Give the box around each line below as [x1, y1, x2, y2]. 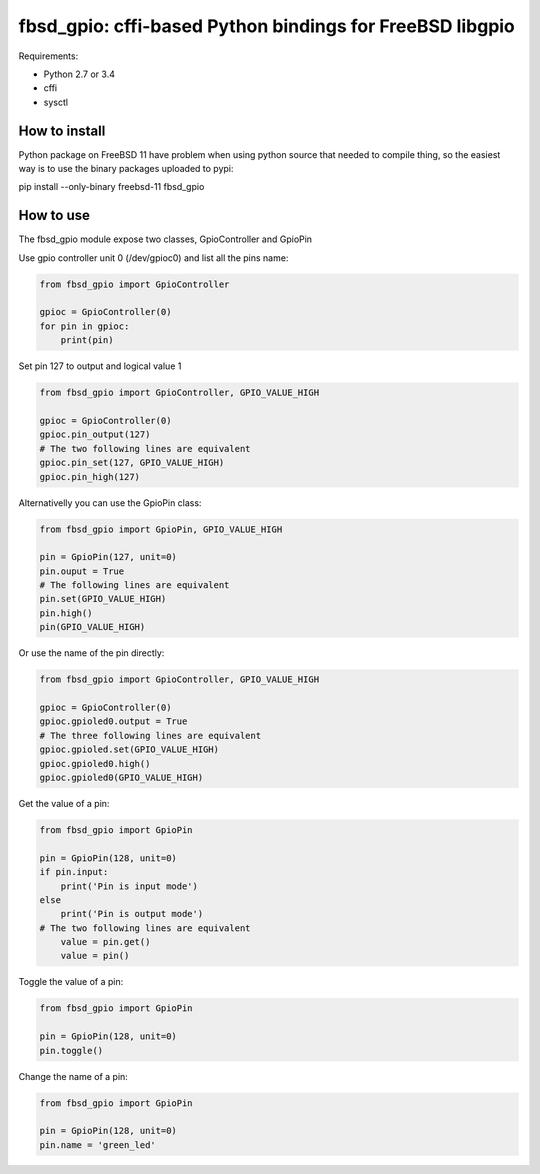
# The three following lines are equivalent [39, 730, 262, 741]
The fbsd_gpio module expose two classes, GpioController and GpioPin [18, 233, 313, 245]
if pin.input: [39, 866, 109, 878]
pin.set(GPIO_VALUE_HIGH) [39, 593, 167, 605]
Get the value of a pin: [18, 797, 110, 809]
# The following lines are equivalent [39, 580, 230, 591]
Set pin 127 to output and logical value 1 [18, 360, 182, 372]
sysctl [43, 96, 69, 108]
